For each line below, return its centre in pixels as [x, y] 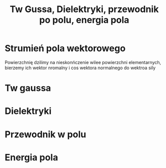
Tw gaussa [28, 88]
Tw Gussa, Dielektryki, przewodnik [84, 9]
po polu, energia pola [84, 20]
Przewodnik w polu [45, 134]
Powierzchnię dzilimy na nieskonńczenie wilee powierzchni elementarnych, [83, 62]
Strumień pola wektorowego [65, 48]
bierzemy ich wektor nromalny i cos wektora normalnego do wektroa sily [80, 68]
